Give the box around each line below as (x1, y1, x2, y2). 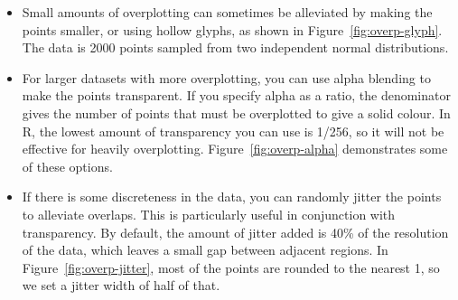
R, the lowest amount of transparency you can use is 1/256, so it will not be (22, 121, 444, 140)
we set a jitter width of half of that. (22, 276, 220, 295)
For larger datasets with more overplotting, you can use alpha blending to (22, 68, 431, 87)
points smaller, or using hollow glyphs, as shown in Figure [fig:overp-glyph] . (22, 20, 443, 39)
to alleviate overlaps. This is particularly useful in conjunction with (22, 204, 396, 223)
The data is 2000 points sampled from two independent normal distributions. (22, 38, 449, 57)
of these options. (22, 156, 113, 175)
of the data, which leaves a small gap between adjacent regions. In (22, 240, 388, 259)
